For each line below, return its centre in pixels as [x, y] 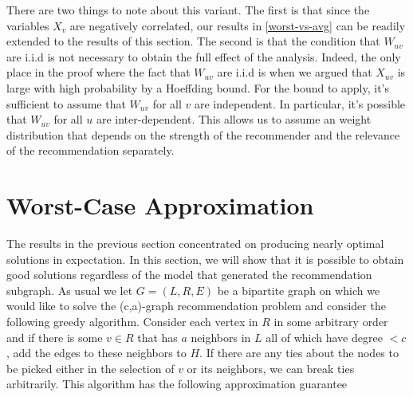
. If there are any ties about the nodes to [299, 353]
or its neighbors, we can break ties [271, 368]
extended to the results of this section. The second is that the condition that [193, 41]
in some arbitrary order [331, 322]
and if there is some [55, 337]
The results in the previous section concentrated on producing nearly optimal [195, 244]
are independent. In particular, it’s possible [300, 103]
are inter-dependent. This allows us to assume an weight [234, 119]
